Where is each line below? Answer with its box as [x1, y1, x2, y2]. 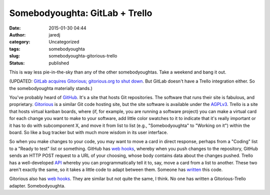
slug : [9, 53, 20, 59]
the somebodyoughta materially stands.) [9, 85, 92, 91]
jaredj [48, 31, 60, 37]
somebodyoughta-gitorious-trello [48, 53, 117, 59]
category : [9, 39, 30, 45]
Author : [9, 31, 26, 37]
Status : [9, 60, 25, 66]
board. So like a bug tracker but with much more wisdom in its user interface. [9, 129, 168, 135]
